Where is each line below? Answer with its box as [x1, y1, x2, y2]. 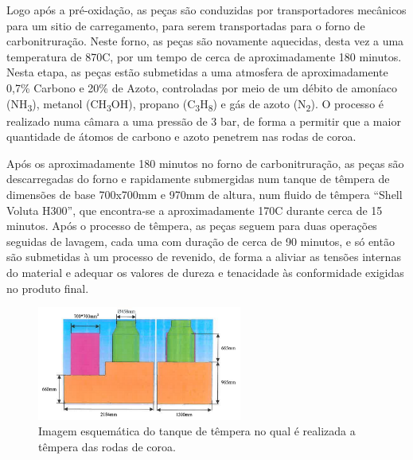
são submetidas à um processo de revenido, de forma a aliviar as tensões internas [6, 248, 401, 265]
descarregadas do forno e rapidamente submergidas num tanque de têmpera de [6, 170, 390, 187]
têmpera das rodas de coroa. [38, 438, 176, 454]
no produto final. [6, 279, 89, 296]
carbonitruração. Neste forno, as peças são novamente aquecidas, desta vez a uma [6, 33, 404, 49]
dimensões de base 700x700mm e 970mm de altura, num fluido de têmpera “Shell [6, 186, 403, 203]
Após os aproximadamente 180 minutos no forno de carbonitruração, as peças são [6, 154, 404, 171]
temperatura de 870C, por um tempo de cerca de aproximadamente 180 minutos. [6, 48, 402, 64]
